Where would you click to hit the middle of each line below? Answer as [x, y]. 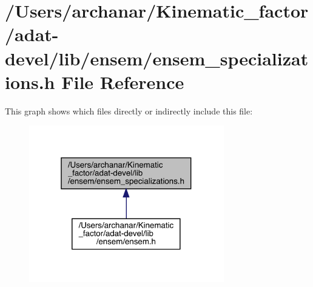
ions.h [30, 81]
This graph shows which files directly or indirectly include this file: [129, 111]
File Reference [123, 81]
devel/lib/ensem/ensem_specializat [157, 58]
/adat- [32, 34]
